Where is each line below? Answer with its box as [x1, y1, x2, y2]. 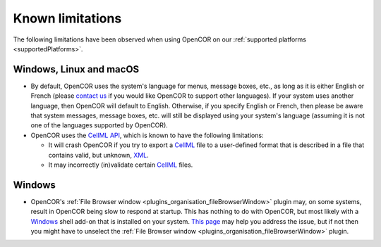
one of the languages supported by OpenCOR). [30, 121, 169, 129]
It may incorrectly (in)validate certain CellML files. [48, 160, 193, 169]
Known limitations [13, 11, 122, 26]
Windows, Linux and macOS [13, 63, 140, 75]
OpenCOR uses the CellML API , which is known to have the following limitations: [30, 131, 264, 139]
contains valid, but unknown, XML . [48, 151, 150, 159]
